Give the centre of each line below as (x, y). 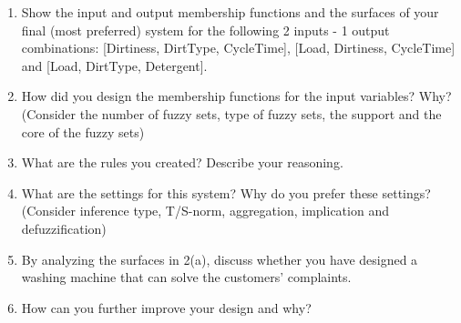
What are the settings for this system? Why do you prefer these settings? (226, 192)
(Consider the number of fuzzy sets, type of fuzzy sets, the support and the (231, 113)
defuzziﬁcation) (64, 228)
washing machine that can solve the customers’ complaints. (186, 277)
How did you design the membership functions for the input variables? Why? (236, 96)
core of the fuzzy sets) (83, 131)
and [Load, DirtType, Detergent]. (114, 65)
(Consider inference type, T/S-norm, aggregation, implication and (205, 211)
